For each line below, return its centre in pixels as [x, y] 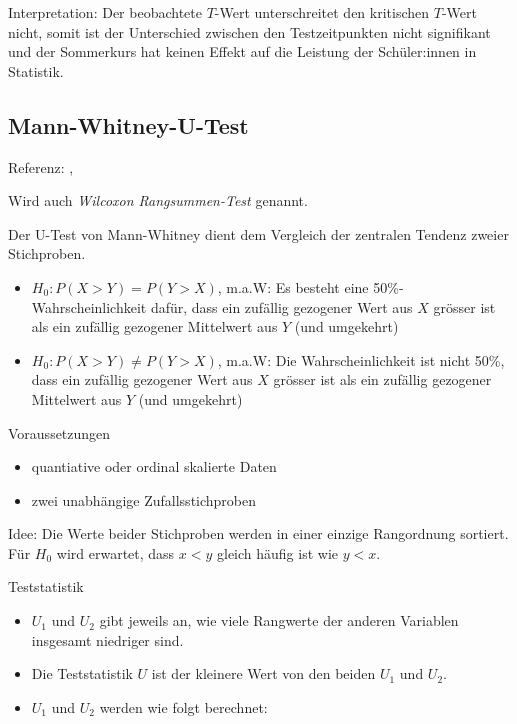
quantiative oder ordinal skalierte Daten [154, 466]
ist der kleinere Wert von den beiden [263, 673]
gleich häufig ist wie [277, 552]
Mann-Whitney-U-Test [128, 124]
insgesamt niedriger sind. [107, 639]
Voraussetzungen [59, 432]
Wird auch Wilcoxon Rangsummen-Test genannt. [158, 200]
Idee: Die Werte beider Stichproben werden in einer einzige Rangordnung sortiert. [258, 533]
